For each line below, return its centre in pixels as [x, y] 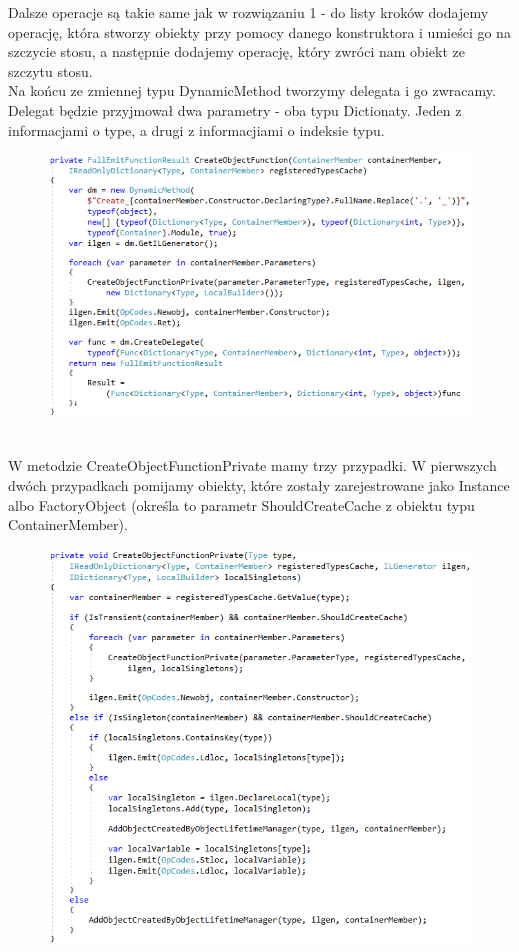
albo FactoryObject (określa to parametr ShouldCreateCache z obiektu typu [241, 504]
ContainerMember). [68, 524]
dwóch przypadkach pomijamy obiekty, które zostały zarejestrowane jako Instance [259, 484]
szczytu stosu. [50, 70]
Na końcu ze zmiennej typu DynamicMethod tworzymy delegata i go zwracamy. [252, 90]
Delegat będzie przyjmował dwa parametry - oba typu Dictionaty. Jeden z [235, 109]
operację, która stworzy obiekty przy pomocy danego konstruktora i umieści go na [259, 31]
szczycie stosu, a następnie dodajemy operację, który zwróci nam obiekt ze [236, 51]
